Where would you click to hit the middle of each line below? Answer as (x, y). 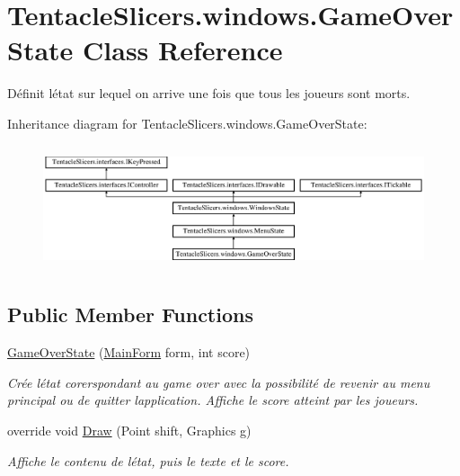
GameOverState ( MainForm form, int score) (129, 352)
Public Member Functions (130, 314)
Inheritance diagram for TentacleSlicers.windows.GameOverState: (187, 123)
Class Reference (183, 50)
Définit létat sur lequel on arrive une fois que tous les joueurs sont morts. (209, 93)
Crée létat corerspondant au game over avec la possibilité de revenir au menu (219, 382)
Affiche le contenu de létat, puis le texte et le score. (148, 460)
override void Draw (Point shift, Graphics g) (129, 431)
